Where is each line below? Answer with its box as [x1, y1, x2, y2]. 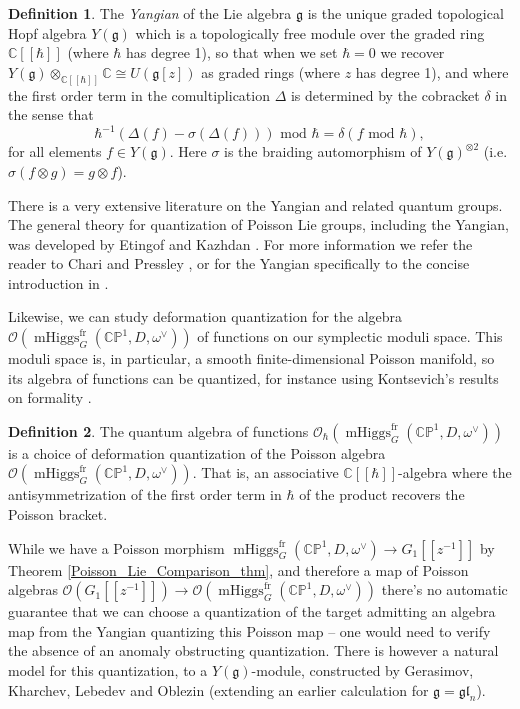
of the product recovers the [299, 484, 465, 505]
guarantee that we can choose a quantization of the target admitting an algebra [8, 601, 496, 622]
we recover [380, 42, 445, 63]
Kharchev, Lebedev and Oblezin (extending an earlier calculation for [8, 679, 429, 700]
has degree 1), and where [355, 61, 509, 82]
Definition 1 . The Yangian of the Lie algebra [8, 3, 292, 23]
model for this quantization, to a [8, 660, 208, 681]
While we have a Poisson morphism [8, 537, 225, 558]
